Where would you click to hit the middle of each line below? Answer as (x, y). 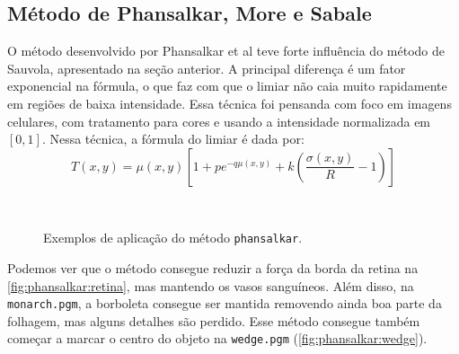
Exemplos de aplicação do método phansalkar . (173, 238)
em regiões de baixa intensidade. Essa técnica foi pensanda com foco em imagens (229, 103)
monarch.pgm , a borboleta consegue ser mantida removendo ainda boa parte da (225, 303)
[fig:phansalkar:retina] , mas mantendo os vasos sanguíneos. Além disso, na (211, 285)
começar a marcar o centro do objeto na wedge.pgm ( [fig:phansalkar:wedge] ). (217, 338)
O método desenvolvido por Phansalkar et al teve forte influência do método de (226, 51)
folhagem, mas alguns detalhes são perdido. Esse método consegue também (214, 320)
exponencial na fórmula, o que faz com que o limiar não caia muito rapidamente (227, 86)
